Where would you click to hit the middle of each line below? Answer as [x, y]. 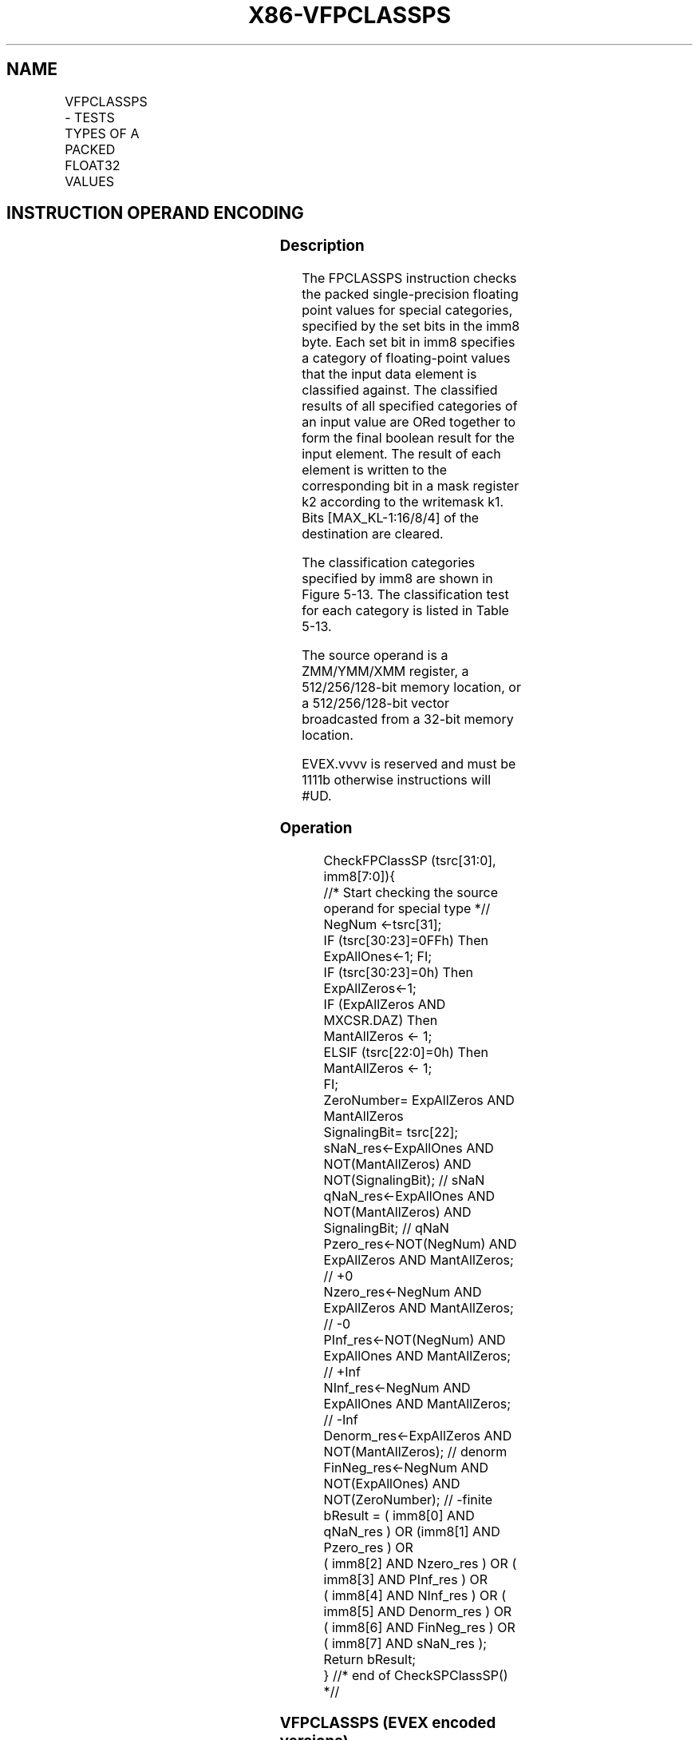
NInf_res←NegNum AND [397, 1387]
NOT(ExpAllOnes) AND [392, 1483]
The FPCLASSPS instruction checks [409, 278]
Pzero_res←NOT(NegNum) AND [420, 1243]
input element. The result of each [401, 454]
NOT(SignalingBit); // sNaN [404, 1180]
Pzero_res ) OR [368, 1547]
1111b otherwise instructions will [397, 780]
